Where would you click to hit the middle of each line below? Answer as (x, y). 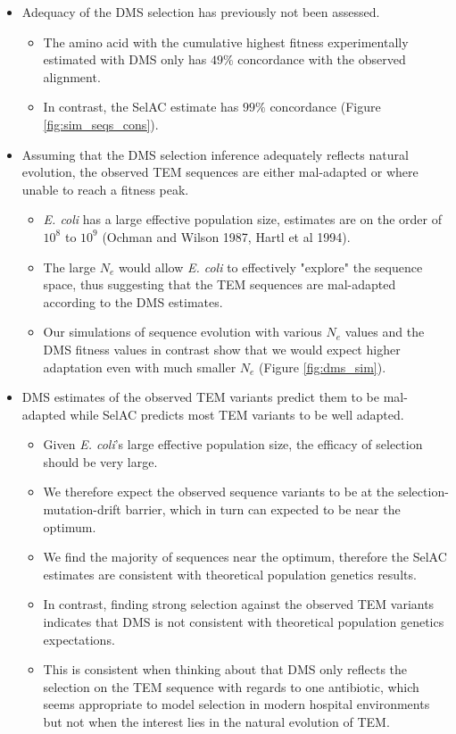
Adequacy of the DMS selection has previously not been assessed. (201, 12)
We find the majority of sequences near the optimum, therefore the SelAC (245, 557)
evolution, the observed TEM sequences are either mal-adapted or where (220, 172)
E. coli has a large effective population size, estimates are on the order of (242, 219)
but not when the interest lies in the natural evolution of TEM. (216, 721)
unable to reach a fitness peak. (105, 189)
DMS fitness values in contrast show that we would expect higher (222, 349)
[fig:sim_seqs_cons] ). (101, 124)
